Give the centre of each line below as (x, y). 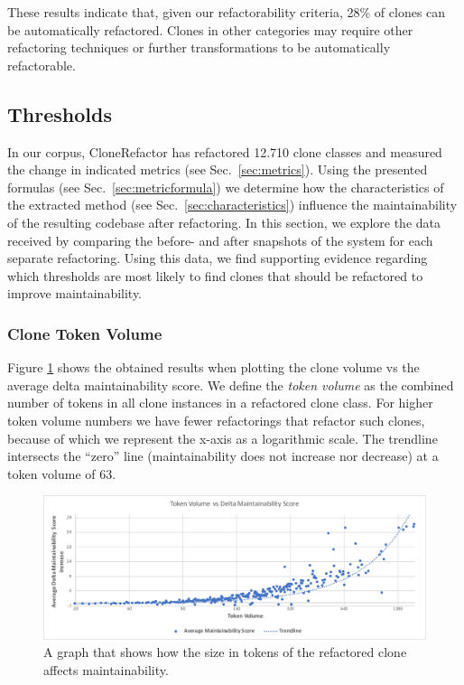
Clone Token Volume (85, 333)
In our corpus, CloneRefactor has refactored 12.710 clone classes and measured (225, 151)
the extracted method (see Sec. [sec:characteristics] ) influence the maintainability (232, 205)
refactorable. (42, 65)
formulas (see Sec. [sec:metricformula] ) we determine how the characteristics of (226, 187)
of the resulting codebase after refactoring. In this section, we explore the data (224, 222)
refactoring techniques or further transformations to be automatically (199, 47)
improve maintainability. (75, 293)
